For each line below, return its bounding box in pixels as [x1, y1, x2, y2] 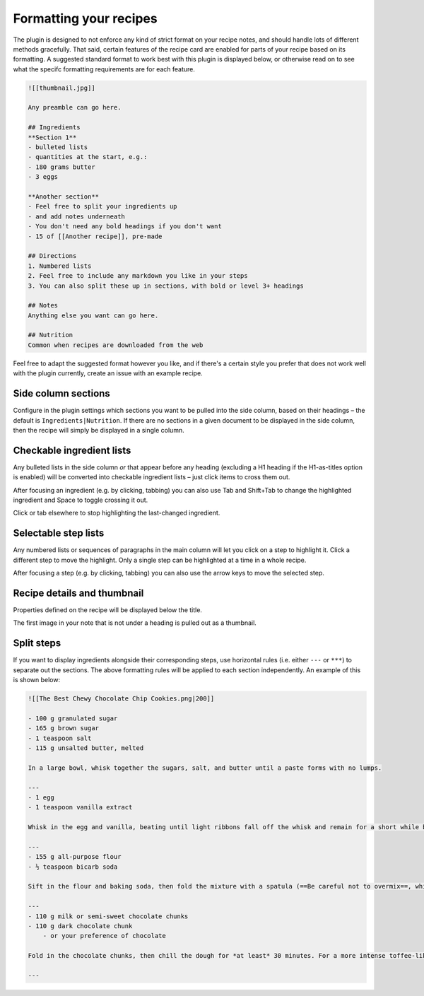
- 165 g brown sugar [28, 725, 99, 732]
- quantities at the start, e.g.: [28, 153, 148, 161]
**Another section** [28, 193, 99, 201]
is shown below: [13, 676, 60, 684]
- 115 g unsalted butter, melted [28, 744, 144, 752]
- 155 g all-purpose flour [28, 853, 122, 861]
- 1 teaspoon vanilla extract [28, 803, 133, 812]
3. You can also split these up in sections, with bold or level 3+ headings [28, 281, 304, 290]
